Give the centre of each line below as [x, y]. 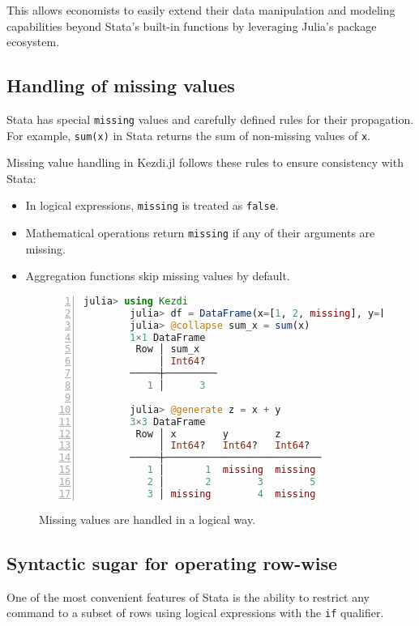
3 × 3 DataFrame [168, 422]
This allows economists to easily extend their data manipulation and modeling [201, 10]
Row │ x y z [208, 434]
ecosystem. [33, 42]
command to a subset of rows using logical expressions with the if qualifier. [195, 613]
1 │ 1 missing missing [231, 470]
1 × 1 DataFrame [168, 337]
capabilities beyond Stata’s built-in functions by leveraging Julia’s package [192, 26]
